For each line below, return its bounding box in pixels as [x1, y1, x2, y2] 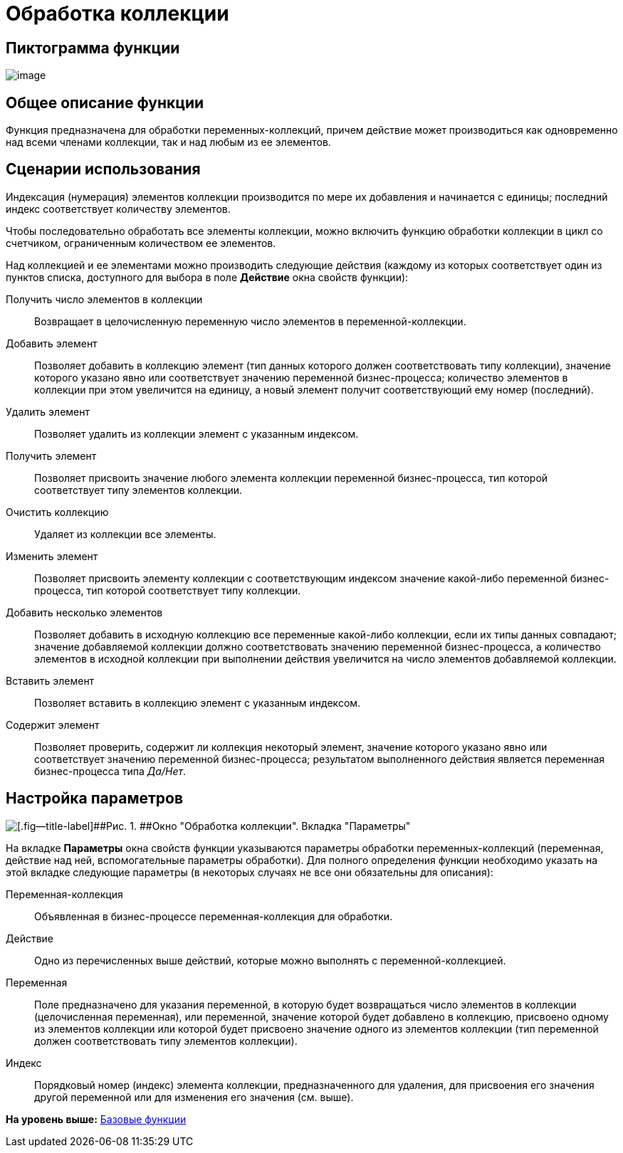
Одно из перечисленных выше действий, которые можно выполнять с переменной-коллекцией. [34, 954, 506, 967]
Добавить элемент [6, 337, 98, 349]
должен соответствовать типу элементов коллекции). [34, 1034, 298, 1047]
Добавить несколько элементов [6, 606, 163, 618]
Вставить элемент [6, 674, 95, 687]
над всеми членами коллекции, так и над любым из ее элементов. [6, 136, 331, 149]
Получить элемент [6, 449, 97, 462]
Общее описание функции [6, 93, 204, 112]
